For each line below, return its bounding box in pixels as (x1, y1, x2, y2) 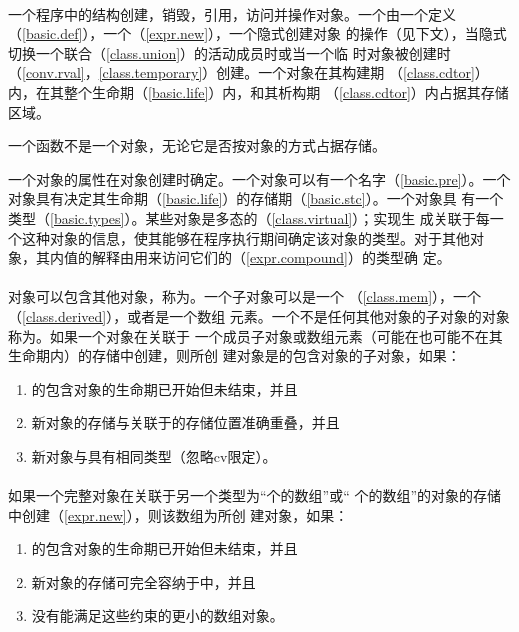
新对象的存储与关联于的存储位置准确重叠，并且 (31, 412, 340, 433)
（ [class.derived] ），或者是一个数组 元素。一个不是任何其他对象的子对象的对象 (8, 305, 510, 326)
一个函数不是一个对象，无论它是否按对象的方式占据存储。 (8, 135, 386, 156)
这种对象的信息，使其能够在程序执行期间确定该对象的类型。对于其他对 (21, 227, 484, 248)
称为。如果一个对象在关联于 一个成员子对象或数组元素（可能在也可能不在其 (8, 325, 503, 346)
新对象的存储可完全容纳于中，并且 (31, 571, 256, 592)
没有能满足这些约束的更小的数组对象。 (31, 605, 284, 626)
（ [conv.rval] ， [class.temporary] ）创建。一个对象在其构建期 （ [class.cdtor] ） (8, 62, 489, 83)
